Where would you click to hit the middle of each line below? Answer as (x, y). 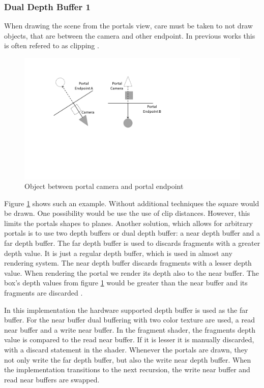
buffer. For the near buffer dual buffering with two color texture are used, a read (129, 320)
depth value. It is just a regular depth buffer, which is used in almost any (118, 253)
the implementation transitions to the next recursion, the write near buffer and (127, 369)
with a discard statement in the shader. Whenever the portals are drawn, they (126, 349)
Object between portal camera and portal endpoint (104, 186)
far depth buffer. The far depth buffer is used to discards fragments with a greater (132, 243)
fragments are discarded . (43, 293)
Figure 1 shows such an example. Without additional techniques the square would (132, 203)
